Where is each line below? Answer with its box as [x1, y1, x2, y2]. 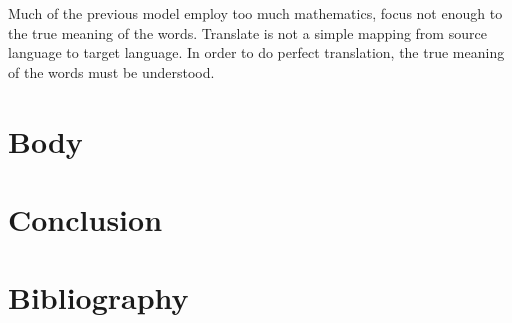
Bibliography [8, 277, 189, 318]
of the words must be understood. [8, 61, 215, 82]
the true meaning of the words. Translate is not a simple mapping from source [8, 22, 487, 43]
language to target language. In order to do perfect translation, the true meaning [8, 42, 505, 63]
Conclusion [8, 198, 163, 239]
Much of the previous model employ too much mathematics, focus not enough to [8, 3, 503, 23]
